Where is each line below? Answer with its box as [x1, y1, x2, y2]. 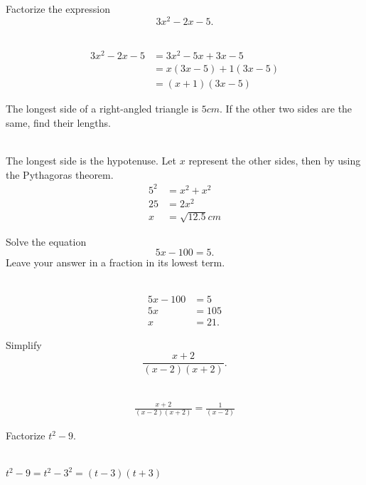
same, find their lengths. [6, 115, 111, 130]
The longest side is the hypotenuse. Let [6, 153, 177, 168]
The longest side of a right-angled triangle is [6, 101, 198, 116]
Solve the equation [6, 234, 87, 249]
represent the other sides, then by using [188, 153, 361, 168]
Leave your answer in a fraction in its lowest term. [6, 255, 225, 270]
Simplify [6, 337, 42, 352]
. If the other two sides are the [220, 101, 352, 116]
